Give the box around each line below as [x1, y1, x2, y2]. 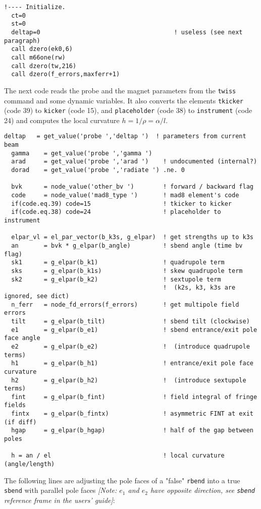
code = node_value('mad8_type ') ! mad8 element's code [11, 192, 239, 199]
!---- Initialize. [4, 4, 66, 11]
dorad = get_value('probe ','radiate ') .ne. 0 [11, 166, 185, 174]
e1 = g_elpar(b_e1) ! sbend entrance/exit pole [11, 326, 257, 333]
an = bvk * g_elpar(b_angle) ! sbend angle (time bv [11, 242, 243, 249]
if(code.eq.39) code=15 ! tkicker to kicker [11, 200, 232, 207]
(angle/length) [4, 461, 55, 468]
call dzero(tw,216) [11, 62, 77, 70]
